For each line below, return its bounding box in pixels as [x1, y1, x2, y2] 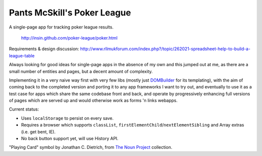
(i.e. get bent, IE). [21, 128, 56, 135]
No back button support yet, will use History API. [21, 136, 119, 142]
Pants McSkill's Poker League [9, 7, 131, 18]
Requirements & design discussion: [9, 46, 80, 52]
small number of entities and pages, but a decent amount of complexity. [9, 68, 153, 74]
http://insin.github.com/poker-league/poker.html [21, 35, 118, 41]
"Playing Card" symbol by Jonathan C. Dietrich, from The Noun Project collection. [9, 144, 172, 150]
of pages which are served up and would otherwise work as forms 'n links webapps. [9, 98, 178, 103]
